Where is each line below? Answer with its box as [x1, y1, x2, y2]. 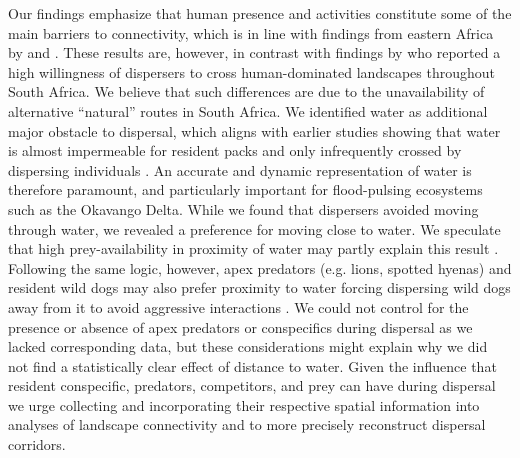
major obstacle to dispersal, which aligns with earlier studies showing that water [8, 120, 501, 141]
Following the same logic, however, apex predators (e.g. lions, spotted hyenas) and [8, 257, 512, 278]
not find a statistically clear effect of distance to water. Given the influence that [8, 355, 497, 376]
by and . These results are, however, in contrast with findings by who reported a [8, 42, 501, 63]
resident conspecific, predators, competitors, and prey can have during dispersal [8, 375, 496, 396]
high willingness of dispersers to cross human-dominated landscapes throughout [8, 61, 495, 82]
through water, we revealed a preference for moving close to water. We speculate [8, 218, 501, 239]
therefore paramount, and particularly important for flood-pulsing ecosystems [8, 179, 483, 200]
